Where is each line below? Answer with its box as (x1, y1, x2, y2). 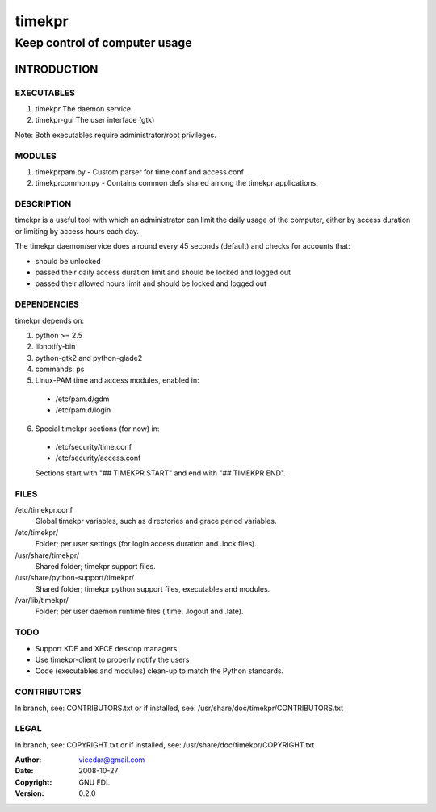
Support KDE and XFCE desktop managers (35, 643, 178, 653)
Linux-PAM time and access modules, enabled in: (35, 375, 199, 385)
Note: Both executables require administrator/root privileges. (15, 130, 217, 140)
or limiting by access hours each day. (15, 226, 140, 236)
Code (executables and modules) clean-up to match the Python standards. (35, 666, 284, 676)
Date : (15, 766, 34, 776)
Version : (15, 789, 44, 798)
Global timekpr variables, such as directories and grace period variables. (35, 517, 277, 526)
